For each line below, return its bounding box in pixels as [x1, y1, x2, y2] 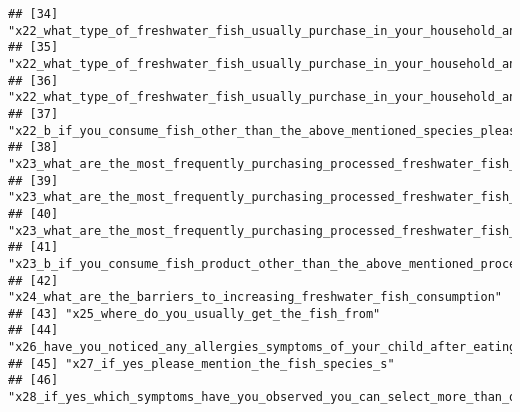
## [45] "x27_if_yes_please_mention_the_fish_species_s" [8, 356, 395, 371]
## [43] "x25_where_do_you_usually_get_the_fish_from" [8, 306, 381, 321]
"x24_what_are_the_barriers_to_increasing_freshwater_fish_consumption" [8, 290, 502, 305]
